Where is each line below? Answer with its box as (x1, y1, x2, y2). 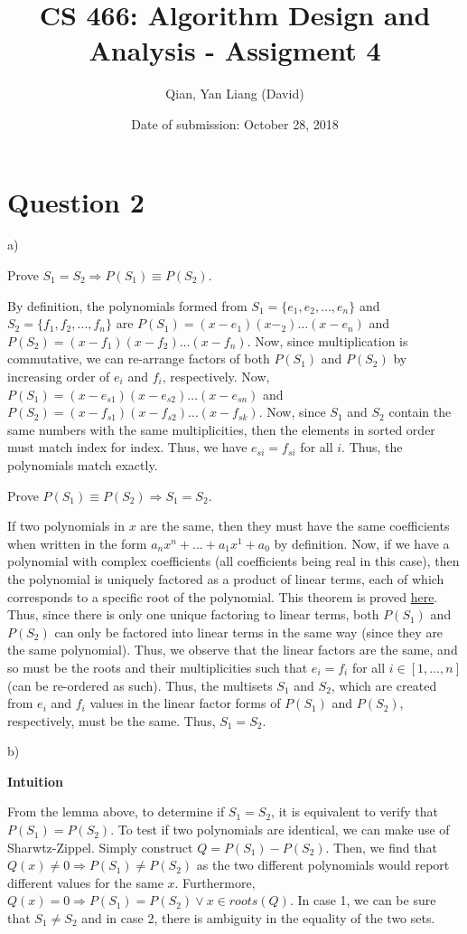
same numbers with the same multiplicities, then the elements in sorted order (7, 420, 435, 439)
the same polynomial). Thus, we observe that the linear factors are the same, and (7, 640, 458, 659)
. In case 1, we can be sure (289, 891, 436, 910)
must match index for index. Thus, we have (7, 438, 248, 457)
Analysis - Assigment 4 (89, 32, 381, 69)
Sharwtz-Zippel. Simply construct (7, 837, 193, 856)
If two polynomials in (7, 516, 125, 535)
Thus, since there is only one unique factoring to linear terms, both (7, 605, 379, 624)
